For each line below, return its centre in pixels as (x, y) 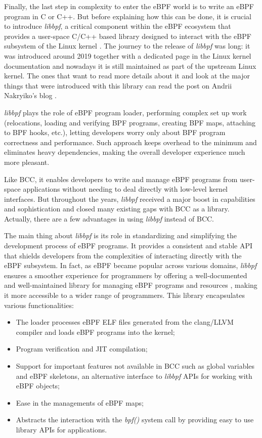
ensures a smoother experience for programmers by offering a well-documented (126, 275)
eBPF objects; (38, 386)
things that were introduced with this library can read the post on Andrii (118, 85)
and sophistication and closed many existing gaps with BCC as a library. (117, 209)
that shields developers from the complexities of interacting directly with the (123, 255)
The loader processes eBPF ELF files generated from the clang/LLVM (125, 322)
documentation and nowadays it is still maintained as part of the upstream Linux (130, 65)
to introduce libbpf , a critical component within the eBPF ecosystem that (118, 26)
